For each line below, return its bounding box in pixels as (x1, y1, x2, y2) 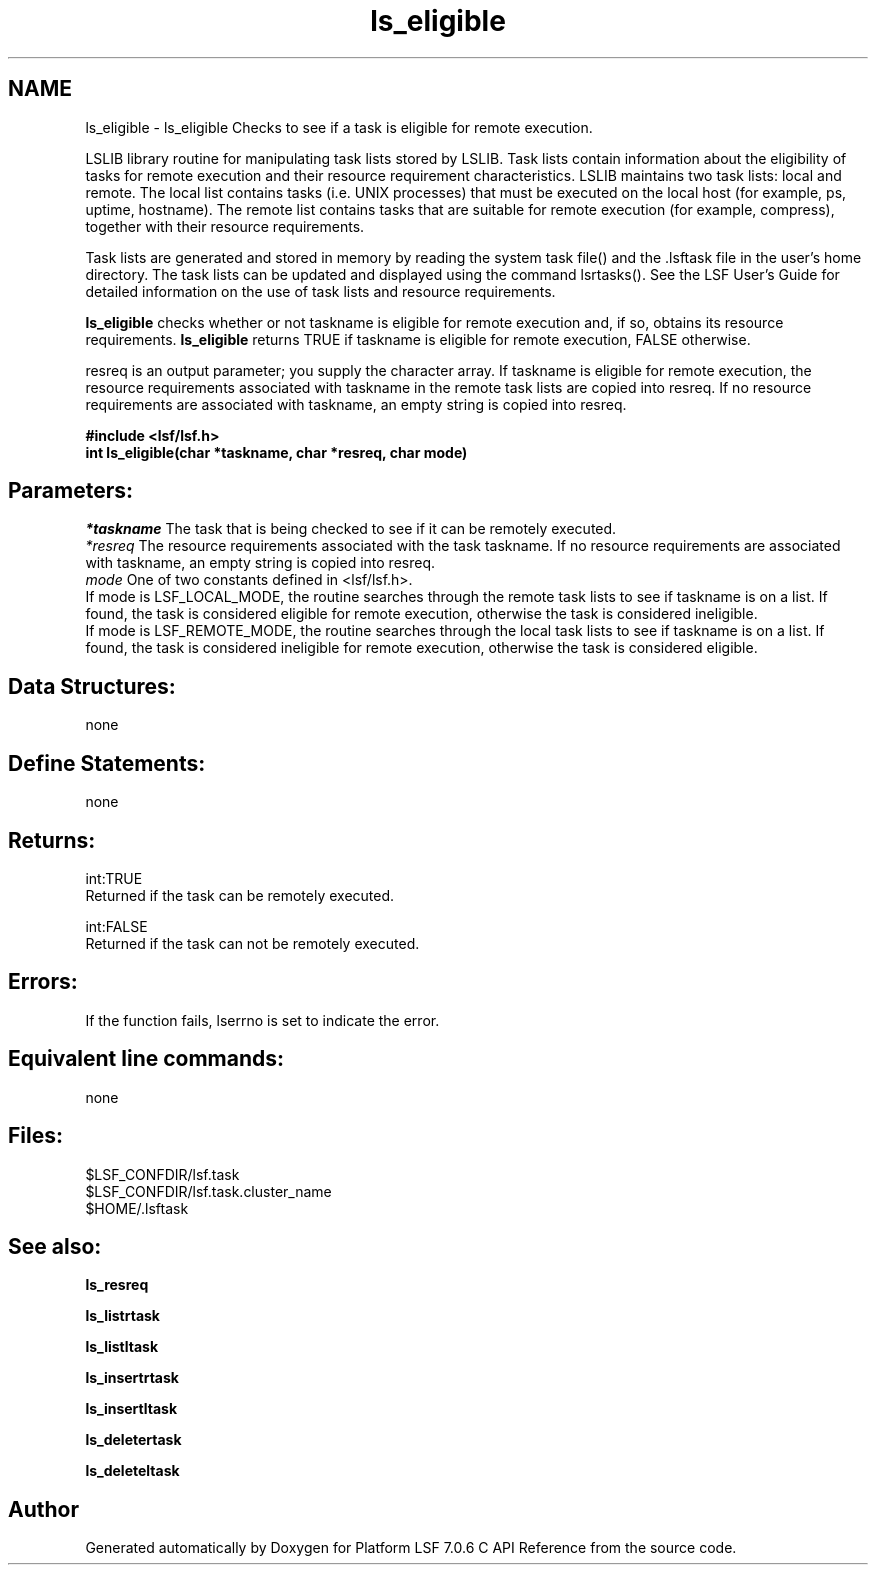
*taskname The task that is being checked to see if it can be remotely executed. (85, 520, 617, 538)
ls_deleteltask (85, 1462, 180, 1480)
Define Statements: (8, 750, 206, 776)
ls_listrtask (85, 1307, 160, 1325)
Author (8, 1496, 79, 1522)
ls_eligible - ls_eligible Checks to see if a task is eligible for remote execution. (85, 118, 593, 136)
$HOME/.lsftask (85, 1199, 189, 1217)
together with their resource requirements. (85, 217, 365, 235)
